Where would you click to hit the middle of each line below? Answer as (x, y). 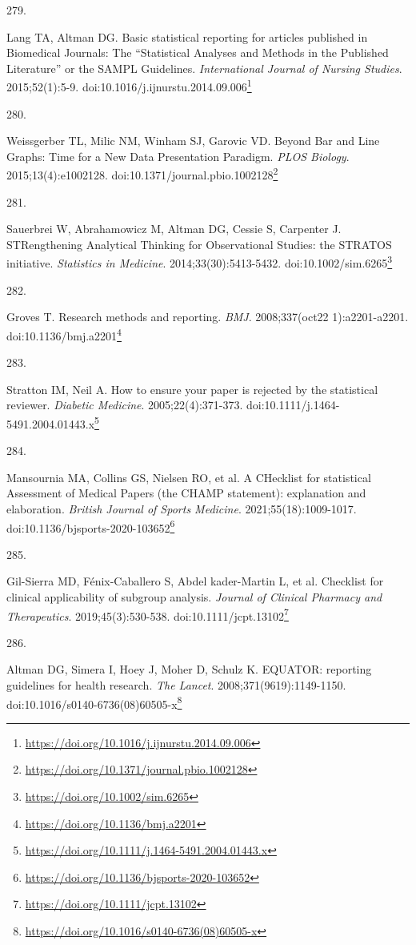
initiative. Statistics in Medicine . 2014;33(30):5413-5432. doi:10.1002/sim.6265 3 (200, 262)
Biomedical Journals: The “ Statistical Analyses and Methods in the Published (198, 52)
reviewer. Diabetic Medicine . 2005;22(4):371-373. (125, 405)
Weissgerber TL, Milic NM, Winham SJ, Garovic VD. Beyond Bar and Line (193, 141)
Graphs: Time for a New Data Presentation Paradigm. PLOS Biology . (178, 156)
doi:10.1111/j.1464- (293, 405)
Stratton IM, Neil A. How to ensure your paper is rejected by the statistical (192, 389)
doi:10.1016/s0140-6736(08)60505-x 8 (94, 702)
